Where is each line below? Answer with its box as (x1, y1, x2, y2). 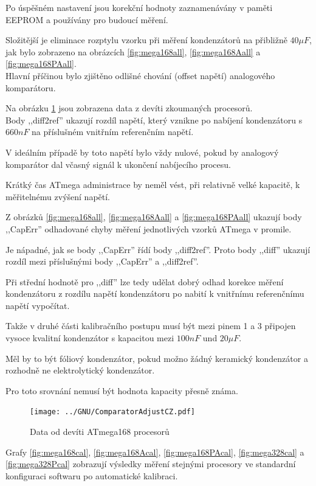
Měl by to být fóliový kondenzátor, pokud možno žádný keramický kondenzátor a (5, 352, 308, 364)
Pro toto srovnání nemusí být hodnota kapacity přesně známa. (5, 384, 238, 397)
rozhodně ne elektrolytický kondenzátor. (5, 364, 155, 377)
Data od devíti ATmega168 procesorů (30, 425, 170, 438)
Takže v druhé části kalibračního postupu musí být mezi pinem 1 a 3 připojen (5, 319, 296, 332)
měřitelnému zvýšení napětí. (5, 190, 111, 203)
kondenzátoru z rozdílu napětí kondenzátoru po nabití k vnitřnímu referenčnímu (5, 287, 304, 300)
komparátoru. (5, 81, 56, 94)
